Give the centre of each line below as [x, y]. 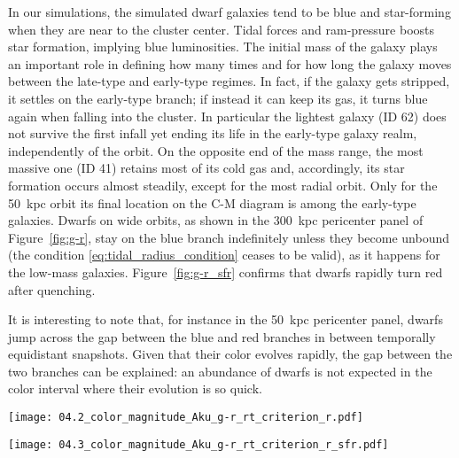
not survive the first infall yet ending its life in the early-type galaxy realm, [213, 133]
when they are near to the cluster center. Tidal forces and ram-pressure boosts [222, 29]
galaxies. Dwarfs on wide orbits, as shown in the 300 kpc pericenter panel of [216, 220]
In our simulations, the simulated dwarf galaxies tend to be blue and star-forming [229, 12]
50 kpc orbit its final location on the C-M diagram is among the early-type [212, 202]
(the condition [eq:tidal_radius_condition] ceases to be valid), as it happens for [224, 255]
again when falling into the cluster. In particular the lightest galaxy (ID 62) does [227, 116]
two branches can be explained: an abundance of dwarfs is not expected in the [220, 371]
